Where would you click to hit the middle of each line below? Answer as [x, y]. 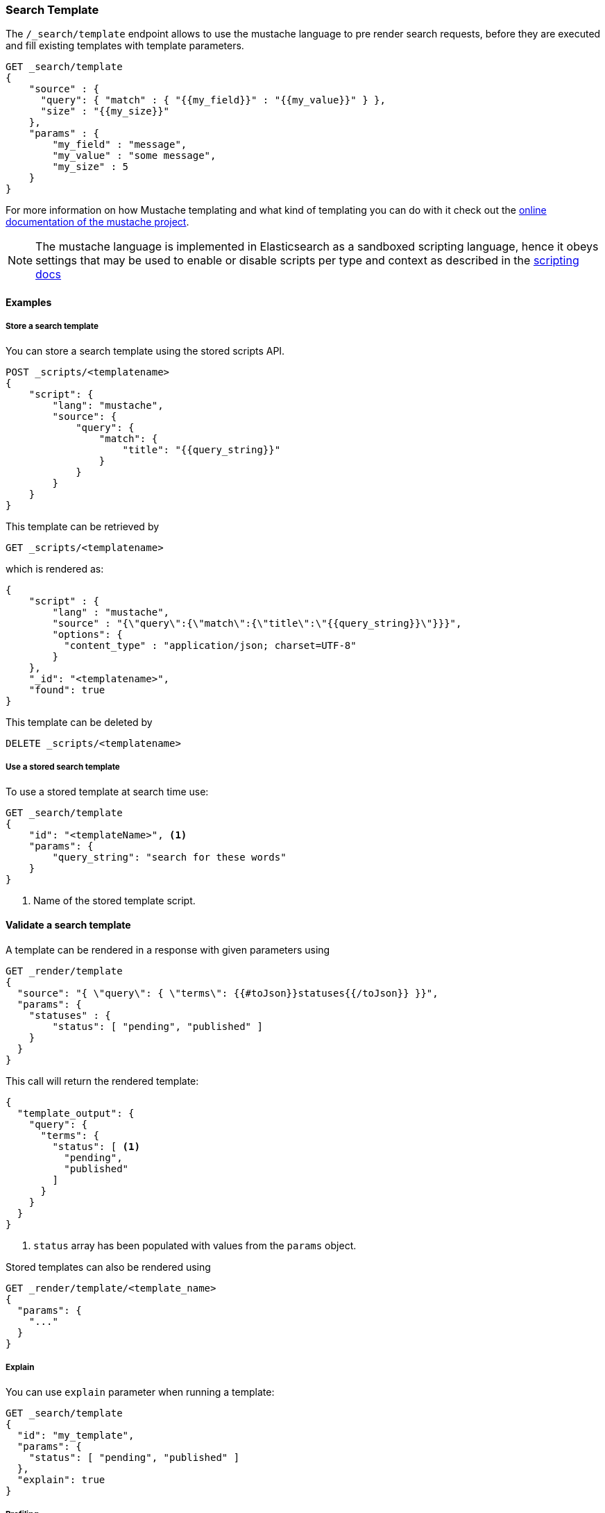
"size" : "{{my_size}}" [105, 111]
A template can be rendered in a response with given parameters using [168, 949]
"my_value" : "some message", [134, 156]
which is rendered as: [55, 568]
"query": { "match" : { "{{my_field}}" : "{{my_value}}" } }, [213, 100]
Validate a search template [68, 925]
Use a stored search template [63, 767]
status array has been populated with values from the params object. [195, 1245]
